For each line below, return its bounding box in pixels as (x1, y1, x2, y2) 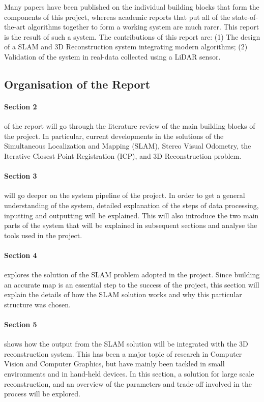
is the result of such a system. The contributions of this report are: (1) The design (4, 31, 260, 42)
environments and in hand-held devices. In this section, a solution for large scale (4, 368, 254, 379)
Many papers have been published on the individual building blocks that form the (4, 2, 259, 12)
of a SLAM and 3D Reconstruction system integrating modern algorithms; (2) (4, 41, 248, 52)
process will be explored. (4, 388, 80, 399)
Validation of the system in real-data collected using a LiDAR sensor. (4, 51, 221, 62)
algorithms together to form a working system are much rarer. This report (27, 21, 259, 32)
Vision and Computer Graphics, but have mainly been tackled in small (4, 358, 225, 369)
